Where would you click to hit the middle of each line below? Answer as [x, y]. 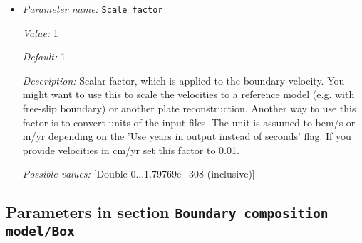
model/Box [40, 232]
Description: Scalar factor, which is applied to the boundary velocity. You [183, 80]
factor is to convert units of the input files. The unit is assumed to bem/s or [189, 122]
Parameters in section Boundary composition [167, 212]
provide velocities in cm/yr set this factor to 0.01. [131, 150]
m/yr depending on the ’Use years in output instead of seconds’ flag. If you [187, 136]
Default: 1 [44, 56]
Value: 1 [40, 32]
